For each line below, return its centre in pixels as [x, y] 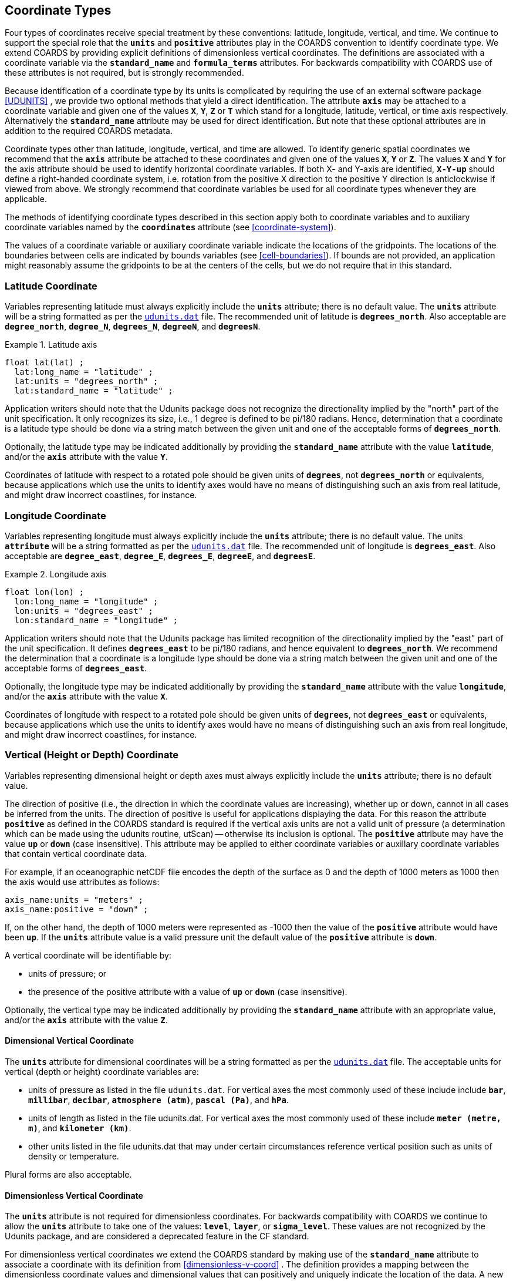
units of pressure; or [67, 973]
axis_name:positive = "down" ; [77, 909]
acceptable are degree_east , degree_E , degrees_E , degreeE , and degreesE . [160, 556]
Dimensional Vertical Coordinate [70, 1041]
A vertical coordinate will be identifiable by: [88, 955]
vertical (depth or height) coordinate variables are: [102, 1071]
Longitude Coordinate [55, 515]
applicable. [26, 199]
